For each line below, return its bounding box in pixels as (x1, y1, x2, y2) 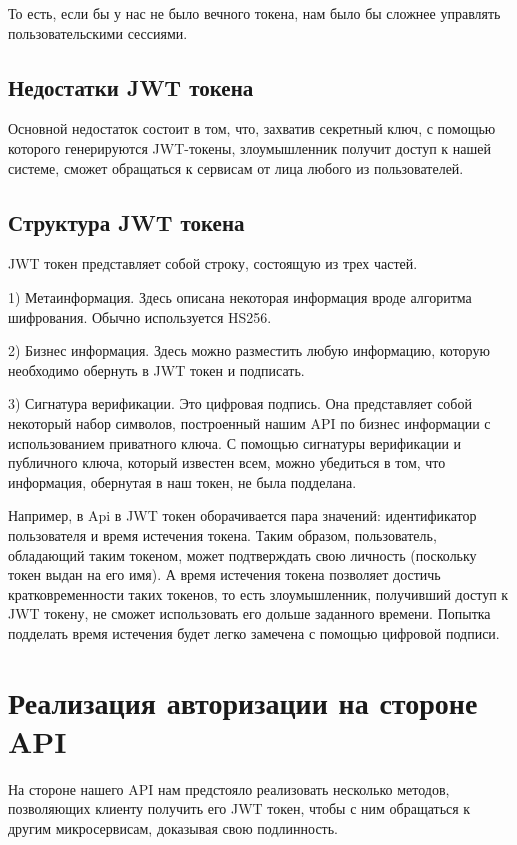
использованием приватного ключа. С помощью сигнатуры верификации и (8, 432, 462, 453)
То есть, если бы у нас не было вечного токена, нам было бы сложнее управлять (8, 3, 501, 23)
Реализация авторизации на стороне (8, 681, 478, 722)
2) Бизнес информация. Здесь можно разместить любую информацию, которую (8, 340, 490, 361)
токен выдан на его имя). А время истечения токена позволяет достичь (8, 564, 441, 585)
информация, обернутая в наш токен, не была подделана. (8, 471, 357, 492)
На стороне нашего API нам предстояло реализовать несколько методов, (8, 778, 450, 799)
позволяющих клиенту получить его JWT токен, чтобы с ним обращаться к (8, 798, 471, 819)
